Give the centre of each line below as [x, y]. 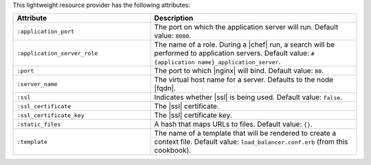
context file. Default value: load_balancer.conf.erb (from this [251, 142]
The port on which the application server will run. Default [246, 27]
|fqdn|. [165, 88]
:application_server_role [57, 53]
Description [174, 18]
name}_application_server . [239, 62]
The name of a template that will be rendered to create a [245, 134]
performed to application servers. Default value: [232, 53]
